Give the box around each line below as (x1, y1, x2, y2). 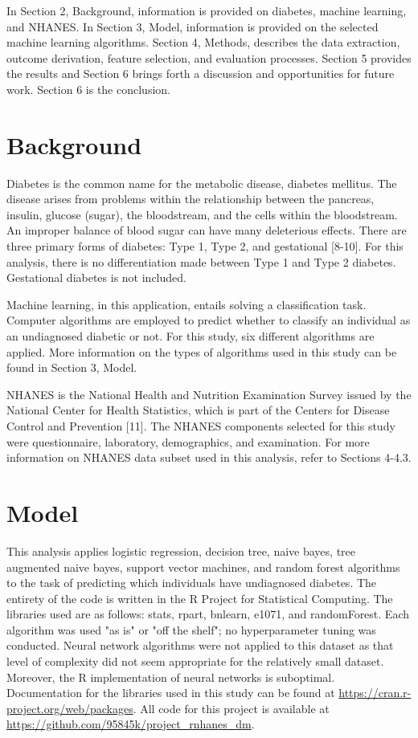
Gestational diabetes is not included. (6, 269, 186, 286)
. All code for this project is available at (133, 699, 330, 716)
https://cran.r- (338, 684, 412, 701)
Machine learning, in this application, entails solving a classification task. (6, 296, 367, 312)
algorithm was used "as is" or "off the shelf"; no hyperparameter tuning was (6, 621, 376, 638)
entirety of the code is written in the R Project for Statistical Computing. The (6, 589, 393, 606)
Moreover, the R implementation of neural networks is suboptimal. (6, 668, 335, 685)
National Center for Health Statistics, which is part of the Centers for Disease (6, 402, 390, 418)
